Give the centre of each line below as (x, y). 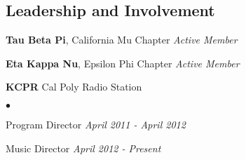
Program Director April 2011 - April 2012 (96, 124)
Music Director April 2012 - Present (83, 148)
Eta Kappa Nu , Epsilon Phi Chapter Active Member (123, 63)
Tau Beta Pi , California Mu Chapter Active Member (122, 40)
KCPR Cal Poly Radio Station (74, 87)
